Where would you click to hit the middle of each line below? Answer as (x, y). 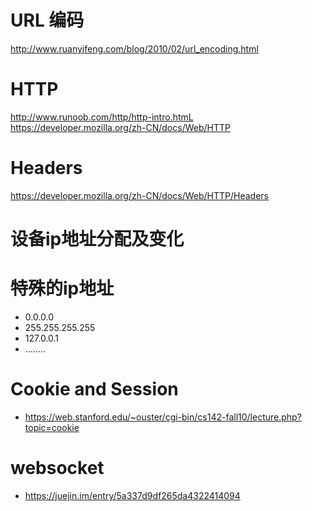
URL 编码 (47, 20)
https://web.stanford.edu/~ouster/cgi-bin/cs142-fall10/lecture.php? (163, 417)
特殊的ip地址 (62, 288)
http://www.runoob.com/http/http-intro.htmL (102, 117)
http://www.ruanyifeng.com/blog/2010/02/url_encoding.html (134, 48)
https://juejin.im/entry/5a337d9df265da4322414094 (132, 495)
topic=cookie (52, 427)
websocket (57, 468)
